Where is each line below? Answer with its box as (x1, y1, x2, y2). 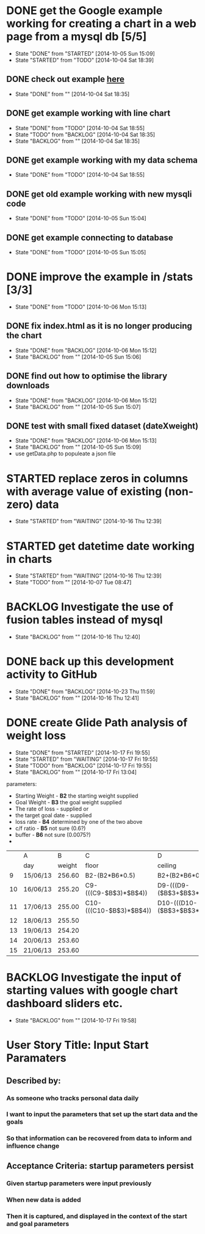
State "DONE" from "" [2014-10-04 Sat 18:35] (15, 90, 130, 98)
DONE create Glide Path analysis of (6, 716, 188, 730)
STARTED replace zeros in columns (6, 471, 189, 485)
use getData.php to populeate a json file (15, 450, 116, 457)
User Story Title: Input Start (6, 1038, 149, 1052)
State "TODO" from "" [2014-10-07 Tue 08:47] (15, 579, 132, 586)
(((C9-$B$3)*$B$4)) (85, 889, 148, 897)
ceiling (157, 861, 177, 870)
